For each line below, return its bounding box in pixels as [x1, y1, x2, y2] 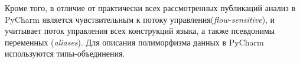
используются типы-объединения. [5, 47, 125, 60]
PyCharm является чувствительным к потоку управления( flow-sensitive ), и [5, 13, 275, 25]
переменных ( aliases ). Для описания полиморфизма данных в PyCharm [5, 36, 264, 48]
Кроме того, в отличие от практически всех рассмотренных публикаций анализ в [5, 2, 296, 13]
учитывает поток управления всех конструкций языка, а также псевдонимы [5, 24, 275, 37]
